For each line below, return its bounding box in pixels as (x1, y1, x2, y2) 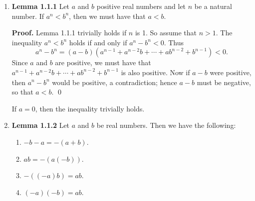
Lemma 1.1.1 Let (11, 1, 70, 11)
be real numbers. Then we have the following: (96, 120, 236, 130)
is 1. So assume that (135, 27, 197, 38)
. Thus (164, 37, 184, 47)
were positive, (210, 67, 252, 77)
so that (11, 87, 33, 97)
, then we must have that (69, 10, 146, 21)
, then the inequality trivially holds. (35, 103, 145, 113)
